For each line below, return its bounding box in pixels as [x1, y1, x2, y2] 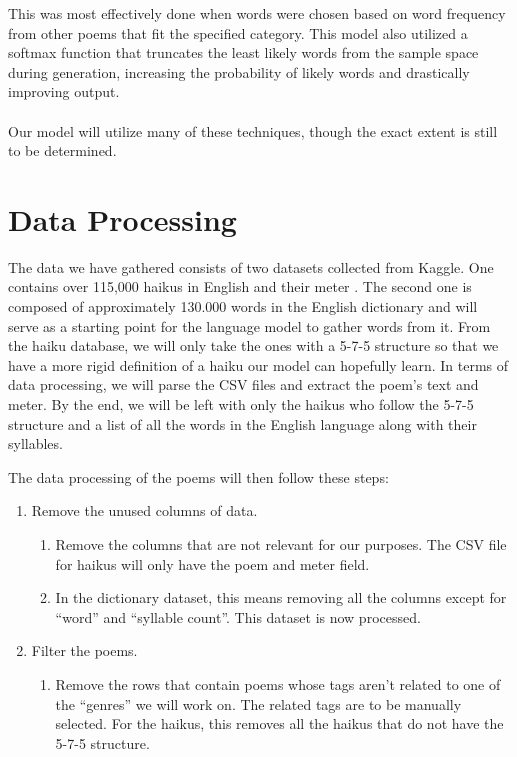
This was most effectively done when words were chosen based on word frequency [8, 3, 506, 23]
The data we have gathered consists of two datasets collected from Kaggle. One [8, 256, 494, 277]
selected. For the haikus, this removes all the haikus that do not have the [55, 713, 504, 734]
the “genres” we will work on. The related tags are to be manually [55, 693, 462, 714]
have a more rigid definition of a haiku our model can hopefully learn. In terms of [8, 354, 509, 375]
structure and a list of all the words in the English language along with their [8, 413, 477, 434]
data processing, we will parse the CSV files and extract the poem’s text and [8, 374, 479, 395]
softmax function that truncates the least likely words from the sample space [8, 42, 479, 63]
